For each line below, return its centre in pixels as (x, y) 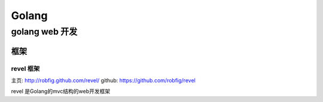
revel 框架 (25, 69)
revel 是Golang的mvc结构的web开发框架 (61, 91)
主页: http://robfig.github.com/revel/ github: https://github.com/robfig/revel (103, 80)
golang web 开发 (44, 32)
